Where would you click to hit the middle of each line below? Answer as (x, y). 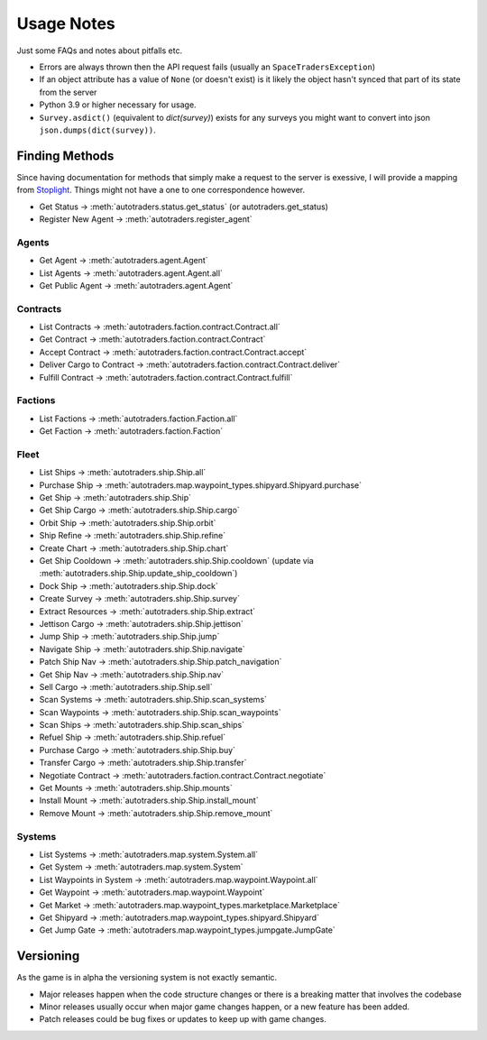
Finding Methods (65, 156)
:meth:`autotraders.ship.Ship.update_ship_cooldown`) (138, 574)
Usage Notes (66, 23)
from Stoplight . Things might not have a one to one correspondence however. (161, 190)
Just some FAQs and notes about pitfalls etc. (100, 51)
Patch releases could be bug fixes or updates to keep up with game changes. (183, 1019)
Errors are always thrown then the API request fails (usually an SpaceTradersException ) (207, 67)
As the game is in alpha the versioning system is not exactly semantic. (147, 978)
